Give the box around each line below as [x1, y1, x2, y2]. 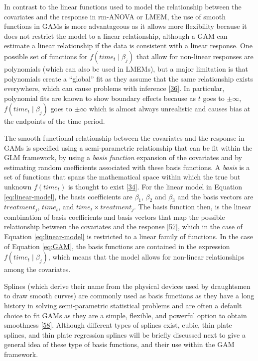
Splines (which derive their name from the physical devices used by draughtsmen [4, 280, 251, 291]
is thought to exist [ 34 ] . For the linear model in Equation [68, 181, 243, 191]
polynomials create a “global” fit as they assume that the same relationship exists [4, 73, 253, 84]
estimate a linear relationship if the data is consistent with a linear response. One [4, 40, 253, 51]
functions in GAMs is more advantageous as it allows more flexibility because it [4, 21, 247, 31]
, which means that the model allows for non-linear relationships [48, 252, 245, 262]
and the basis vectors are [177, 191, 254, 201]
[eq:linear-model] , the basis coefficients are [4, 191, 132, 201]
